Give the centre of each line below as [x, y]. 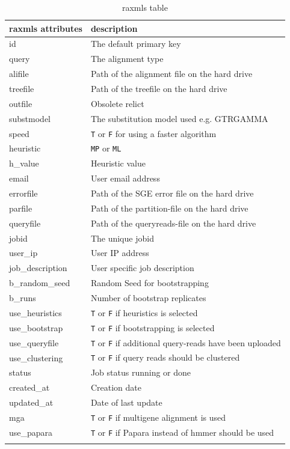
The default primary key [136, 44]
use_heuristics [35, 312]
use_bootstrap [36, 327]
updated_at [31, 402]
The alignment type [127, 59]
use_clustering [36, 357]
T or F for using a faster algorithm [153, 133]
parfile [21, 208]
